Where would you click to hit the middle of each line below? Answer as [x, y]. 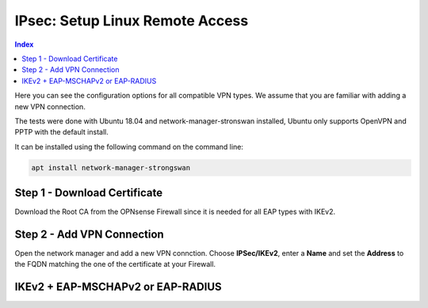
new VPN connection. [50, 106]
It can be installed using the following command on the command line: [129, 146]
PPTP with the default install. [61, 132]
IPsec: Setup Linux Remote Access [132, 21]
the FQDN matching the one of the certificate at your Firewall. [115, 264]
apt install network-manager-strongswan [111, 167]
